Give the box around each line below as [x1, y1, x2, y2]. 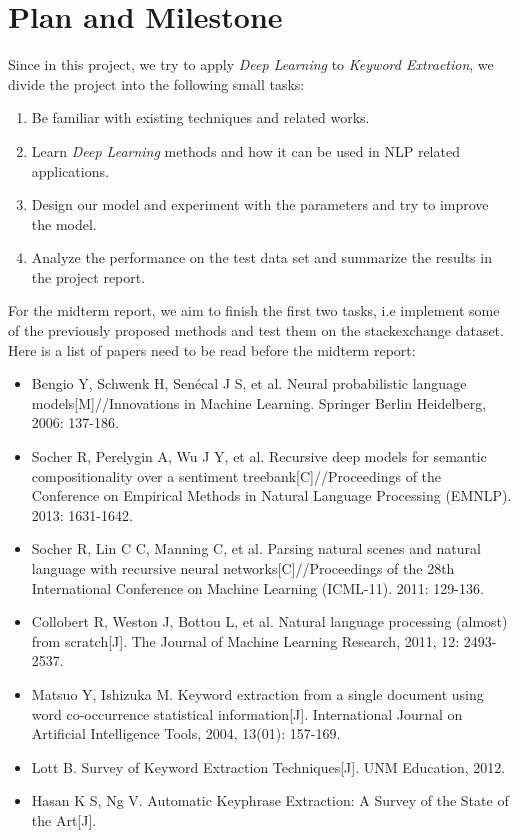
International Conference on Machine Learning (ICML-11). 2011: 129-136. [31, 577, 484, 598]
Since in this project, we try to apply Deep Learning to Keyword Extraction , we [8, 54, 494, 75]
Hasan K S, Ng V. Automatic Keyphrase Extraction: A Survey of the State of [31, 790, 509, 811]
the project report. [31, 266, 146, 287]
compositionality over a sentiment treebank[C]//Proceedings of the [31, 465, 442, 486]
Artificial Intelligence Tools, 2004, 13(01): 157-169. [31, 723, 341, 744]
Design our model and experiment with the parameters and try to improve [31, 194, 489, 215]
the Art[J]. [31, 809, 97, 830]
